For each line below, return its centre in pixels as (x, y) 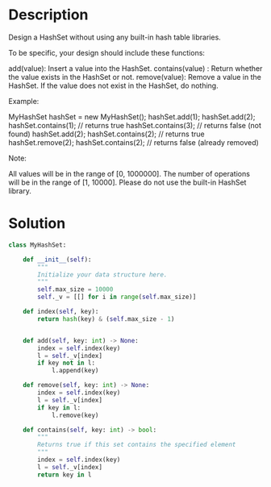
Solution (37, 224)
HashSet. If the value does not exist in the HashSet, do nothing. (114, 85)
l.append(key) (75, 371)
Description (48, 15)
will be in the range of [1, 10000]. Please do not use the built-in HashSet (127, 182)
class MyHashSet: (38, 245)
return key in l (65, 475)
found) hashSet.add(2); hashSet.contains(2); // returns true (106, 134)
